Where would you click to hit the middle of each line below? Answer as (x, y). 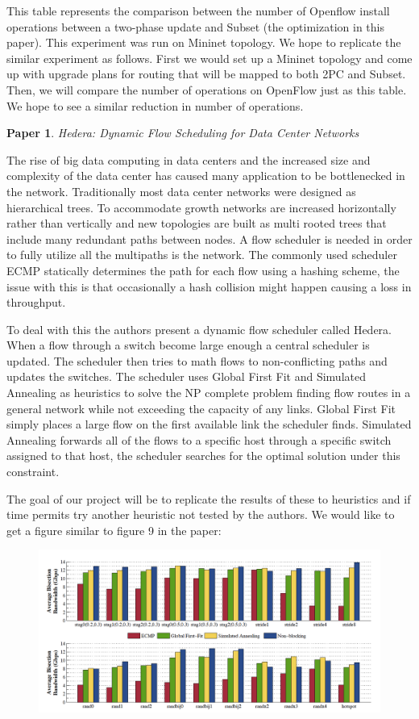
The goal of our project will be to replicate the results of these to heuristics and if (209, 498)
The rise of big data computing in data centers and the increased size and (189, 159)
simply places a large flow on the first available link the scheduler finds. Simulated (209, 424)
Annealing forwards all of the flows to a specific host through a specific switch (199, 439)
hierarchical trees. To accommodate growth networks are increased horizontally (201, 207)
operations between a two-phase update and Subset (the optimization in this (195, 26)
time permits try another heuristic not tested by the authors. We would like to (201, 514)
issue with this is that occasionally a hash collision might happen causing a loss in (209, 286)
